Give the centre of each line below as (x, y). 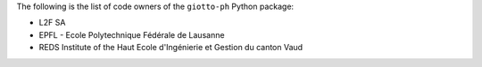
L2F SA (52, 23)
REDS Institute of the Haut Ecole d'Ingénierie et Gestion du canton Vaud (171, 48)
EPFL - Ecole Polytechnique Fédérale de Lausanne (132, 34)
